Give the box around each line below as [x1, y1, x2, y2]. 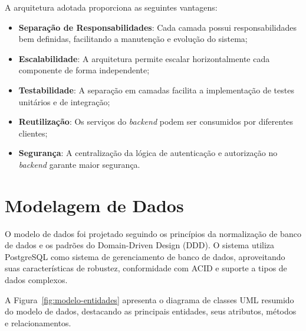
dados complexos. [5, 274, 68, 286]
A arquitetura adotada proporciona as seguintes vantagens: [5, 1, 218, 13]
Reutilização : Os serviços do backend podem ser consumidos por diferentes [18, 115, 294, 128]
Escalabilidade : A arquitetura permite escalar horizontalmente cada [18, 52, 270, 64]
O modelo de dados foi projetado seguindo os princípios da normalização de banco [5, 227, 301, 239]
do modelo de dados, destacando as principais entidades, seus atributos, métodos [5, 305, 297, 317]
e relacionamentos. [5, 316, 71, 329]
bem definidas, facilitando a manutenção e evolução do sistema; [18, 33, 248, 45]
